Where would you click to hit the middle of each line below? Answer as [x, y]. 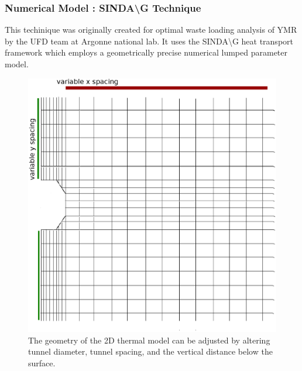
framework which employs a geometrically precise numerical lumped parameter [146, 52]
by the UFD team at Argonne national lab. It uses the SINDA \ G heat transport [149, 41]
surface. [42, 363]
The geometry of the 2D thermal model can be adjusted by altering [149, 340]
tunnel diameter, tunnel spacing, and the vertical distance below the [150, 351]
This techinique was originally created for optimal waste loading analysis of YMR [151, 30]
